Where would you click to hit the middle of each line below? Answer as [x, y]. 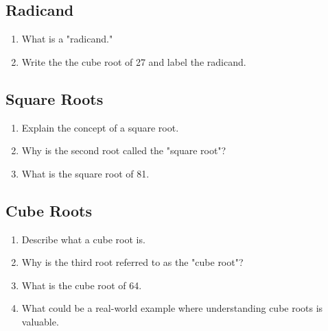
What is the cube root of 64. [82, 285]
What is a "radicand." [67, 39]
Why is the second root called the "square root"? [124, 150]
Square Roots [55, 98]
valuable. [40, 321]
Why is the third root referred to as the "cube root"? [132, 262]
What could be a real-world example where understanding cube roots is [172, 308]
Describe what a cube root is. [83, 239]
